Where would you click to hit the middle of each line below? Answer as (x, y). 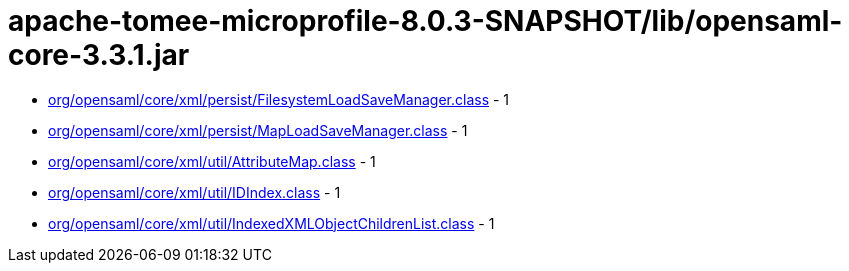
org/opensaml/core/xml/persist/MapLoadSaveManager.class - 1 (258, 130)
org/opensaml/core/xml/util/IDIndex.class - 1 (194, 192)
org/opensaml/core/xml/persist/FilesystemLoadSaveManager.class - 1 (279, 99)
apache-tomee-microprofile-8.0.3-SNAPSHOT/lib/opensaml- (425, 21)
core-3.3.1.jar (99, 55)
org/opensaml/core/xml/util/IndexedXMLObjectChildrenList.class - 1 (271, 223)
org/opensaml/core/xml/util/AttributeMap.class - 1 (212, 161)
